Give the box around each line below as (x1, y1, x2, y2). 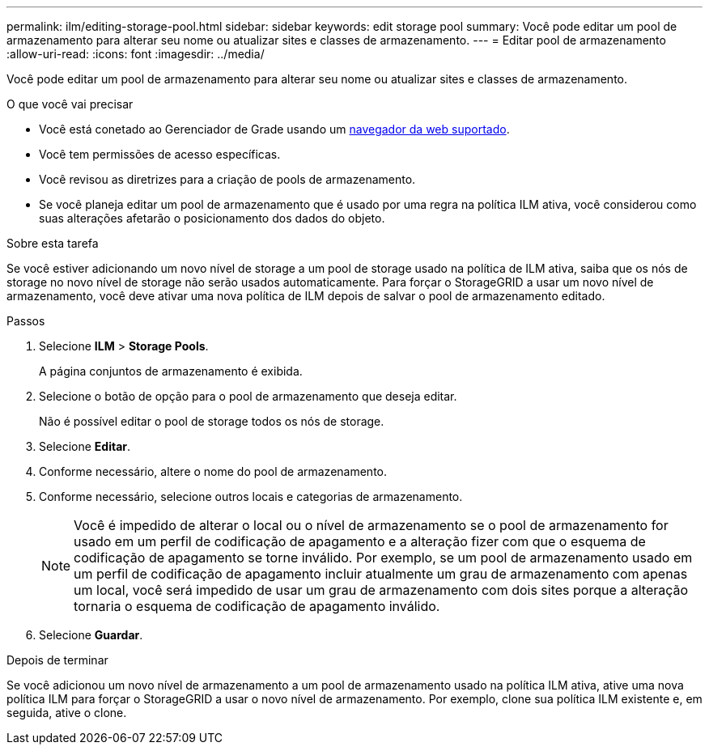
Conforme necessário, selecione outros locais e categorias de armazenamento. (39, 490, 463, 503)
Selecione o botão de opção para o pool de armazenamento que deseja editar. (39, 389, 457, 403)
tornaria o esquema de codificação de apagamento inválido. (74, 598, 440, 614)
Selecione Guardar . (39, 628, 143, 642)
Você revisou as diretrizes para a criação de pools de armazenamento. (39, 172, 416, 186)
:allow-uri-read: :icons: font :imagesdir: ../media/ (6, 47, 265, 61)
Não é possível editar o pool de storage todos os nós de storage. (39, 414, 384, 428)
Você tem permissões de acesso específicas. (39, 147, 281, 161)
